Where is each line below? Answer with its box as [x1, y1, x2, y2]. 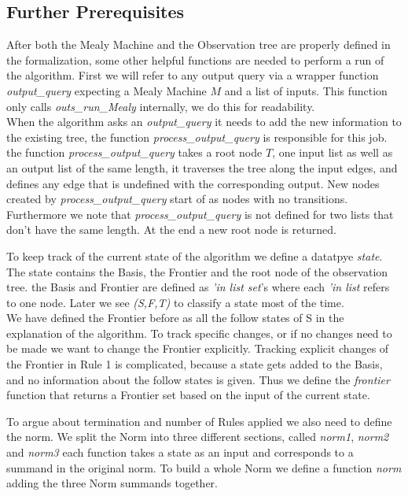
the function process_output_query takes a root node [6, 144, 263, 161]
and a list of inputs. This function [224, 82, 388, 98]
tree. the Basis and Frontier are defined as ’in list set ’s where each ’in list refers [6, 279, 390, 295]
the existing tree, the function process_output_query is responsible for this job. [6, 128, 388, 145]
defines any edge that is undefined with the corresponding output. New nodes [6, 175, 380, 191]
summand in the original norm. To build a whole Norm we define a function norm [6, 459, 402, 476]
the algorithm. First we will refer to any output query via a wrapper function [6, 67, 379, 83]
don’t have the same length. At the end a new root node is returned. [6, 221, 336, 238]
